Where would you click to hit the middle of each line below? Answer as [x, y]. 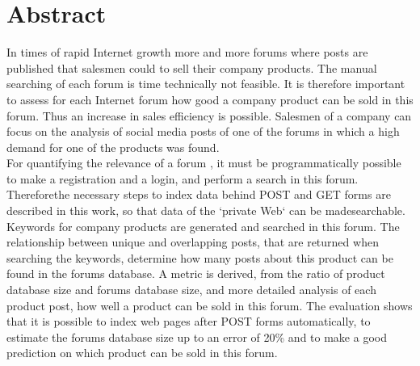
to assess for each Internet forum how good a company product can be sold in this [210, 99]
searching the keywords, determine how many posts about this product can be [200, 257]
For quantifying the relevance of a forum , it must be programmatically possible [204, 163]
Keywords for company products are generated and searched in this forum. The [203, 226]
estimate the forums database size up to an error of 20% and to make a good [197, 337]
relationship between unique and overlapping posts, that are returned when [193, 242]
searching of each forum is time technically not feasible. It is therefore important [206, 84]
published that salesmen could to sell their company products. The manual [192, 67]
